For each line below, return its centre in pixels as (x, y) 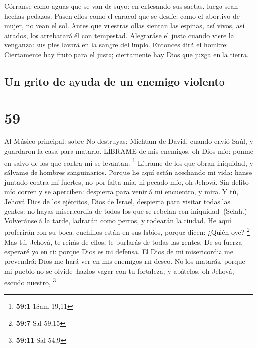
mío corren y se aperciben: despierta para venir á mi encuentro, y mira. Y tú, (122, 192)
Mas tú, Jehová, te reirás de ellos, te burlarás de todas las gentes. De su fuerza (123, 241)
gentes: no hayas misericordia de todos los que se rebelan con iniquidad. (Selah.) (126, 211)
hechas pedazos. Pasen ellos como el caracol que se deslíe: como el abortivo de (122, 16)
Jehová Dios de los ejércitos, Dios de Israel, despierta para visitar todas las (117, 201)
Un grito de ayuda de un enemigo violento (115, 81)
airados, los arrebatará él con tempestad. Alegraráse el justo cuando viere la (119, 35)
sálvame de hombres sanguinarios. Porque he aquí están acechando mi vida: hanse (128, 172)
